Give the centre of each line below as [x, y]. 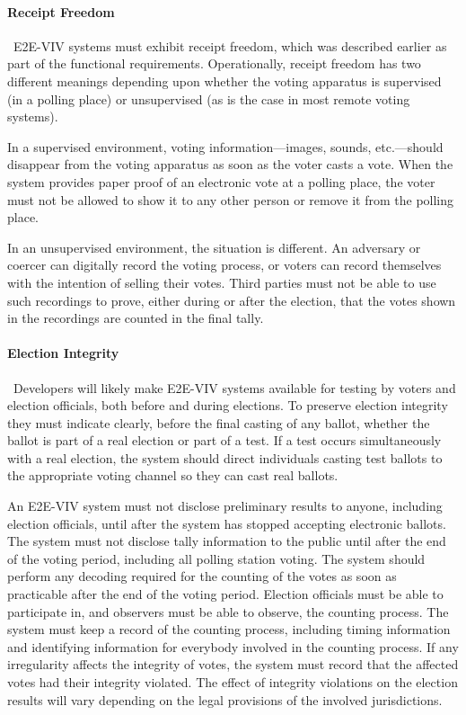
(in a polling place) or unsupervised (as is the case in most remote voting [209, 98]
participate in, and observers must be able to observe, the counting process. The [228, 611]
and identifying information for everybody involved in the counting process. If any [233, 646]
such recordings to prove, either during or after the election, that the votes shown [232, 300]
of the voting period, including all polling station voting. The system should [216, 558]
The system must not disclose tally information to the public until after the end [227, 541]
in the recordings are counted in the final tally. [136, 318]
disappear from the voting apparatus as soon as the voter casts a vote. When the [230, 164]
